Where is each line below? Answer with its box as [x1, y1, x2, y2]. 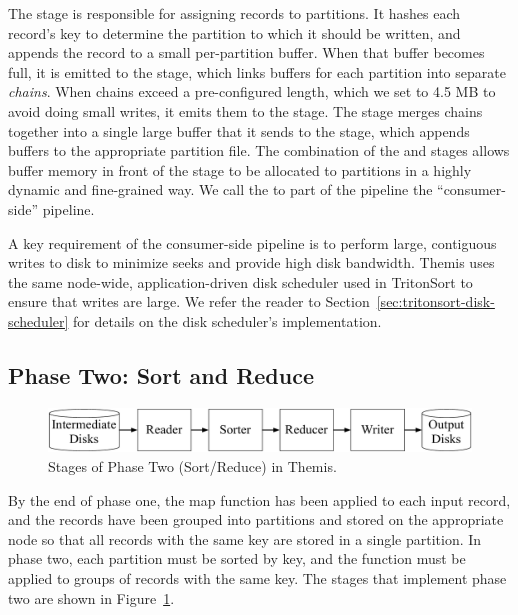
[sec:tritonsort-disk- [376, 291, 495, 312]
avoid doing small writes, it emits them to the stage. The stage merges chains [8, 100, 483, 121]
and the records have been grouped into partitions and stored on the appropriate [8, 509, 504, 530]
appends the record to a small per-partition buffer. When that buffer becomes [8, 42, 485, 63]
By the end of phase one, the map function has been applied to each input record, [8, 489, 511, 510]
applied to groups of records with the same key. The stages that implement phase [8, 567, 507, 588]
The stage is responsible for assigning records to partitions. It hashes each [8, 3, 461, 23]
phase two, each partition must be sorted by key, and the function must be [8, 548, 466, 569]
